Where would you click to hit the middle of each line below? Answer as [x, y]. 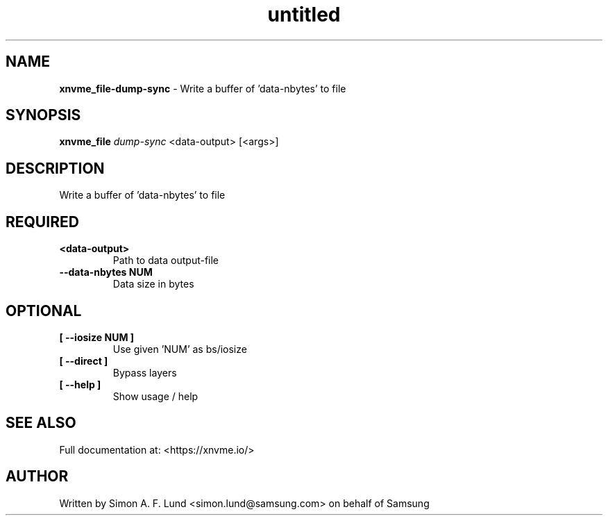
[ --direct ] [84, 361]
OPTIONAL [44, 311]
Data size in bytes [153, 284]
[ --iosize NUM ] [97, 337]
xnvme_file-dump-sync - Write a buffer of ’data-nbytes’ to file [203, 88]
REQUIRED [42, 222]
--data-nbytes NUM [106, 272]
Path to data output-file [166, 260]
